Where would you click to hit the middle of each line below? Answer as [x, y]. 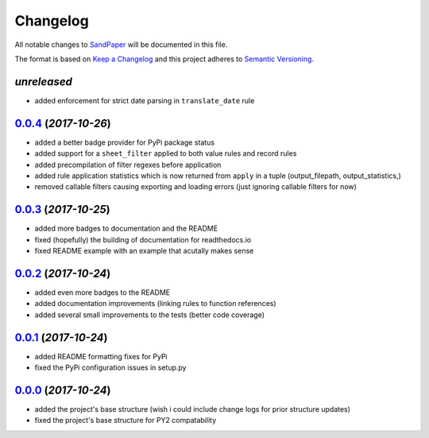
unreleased [44, 81]
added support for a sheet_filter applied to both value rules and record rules [166, 153]
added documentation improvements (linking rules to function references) [156, 304]
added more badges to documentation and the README [126, 229]
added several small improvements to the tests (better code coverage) [150, 315]
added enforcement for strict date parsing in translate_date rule [145, 100]
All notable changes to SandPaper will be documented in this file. [121, 45]
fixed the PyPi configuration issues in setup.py [110, 367]
